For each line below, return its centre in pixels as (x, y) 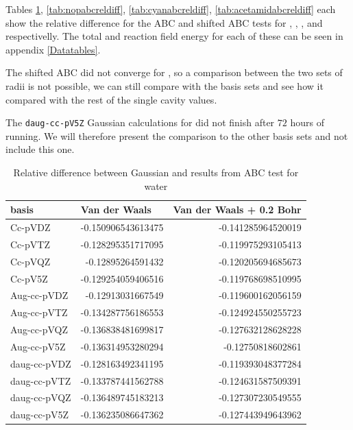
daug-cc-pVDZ (41, 363)
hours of (307, 122)
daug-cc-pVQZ (41, 397)
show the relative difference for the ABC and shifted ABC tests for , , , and (164, 22)
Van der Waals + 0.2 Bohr (237, 210)
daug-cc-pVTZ (41, 380)
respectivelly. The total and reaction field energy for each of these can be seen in (174, 36)
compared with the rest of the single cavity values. (111, 99)
